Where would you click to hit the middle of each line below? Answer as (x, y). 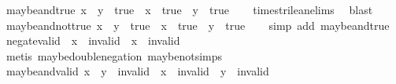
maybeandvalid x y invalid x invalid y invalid (137, 71)
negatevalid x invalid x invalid (93, 40)
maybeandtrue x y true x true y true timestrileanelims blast (189, 9)
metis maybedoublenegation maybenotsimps (114, 55)
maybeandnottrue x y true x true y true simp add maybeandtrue (198, 25)
